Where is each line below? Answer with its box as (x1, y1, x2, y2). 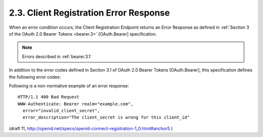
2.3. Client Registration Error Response (9, 7, 170, 18)
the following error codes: (9, 74, 61, 80)
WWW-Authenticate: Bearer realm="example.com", (18, 101, 133, 107)
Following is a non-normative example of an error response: (9, 83, 129, 89)
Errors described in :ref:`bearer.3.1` (22, 54, 92, 59)
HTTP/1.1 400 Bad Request (18, 94, 80, 100)
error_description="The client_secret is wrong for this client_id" (22, 115, 190, 120)
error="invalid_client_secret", (22, 108, 100, 114)
